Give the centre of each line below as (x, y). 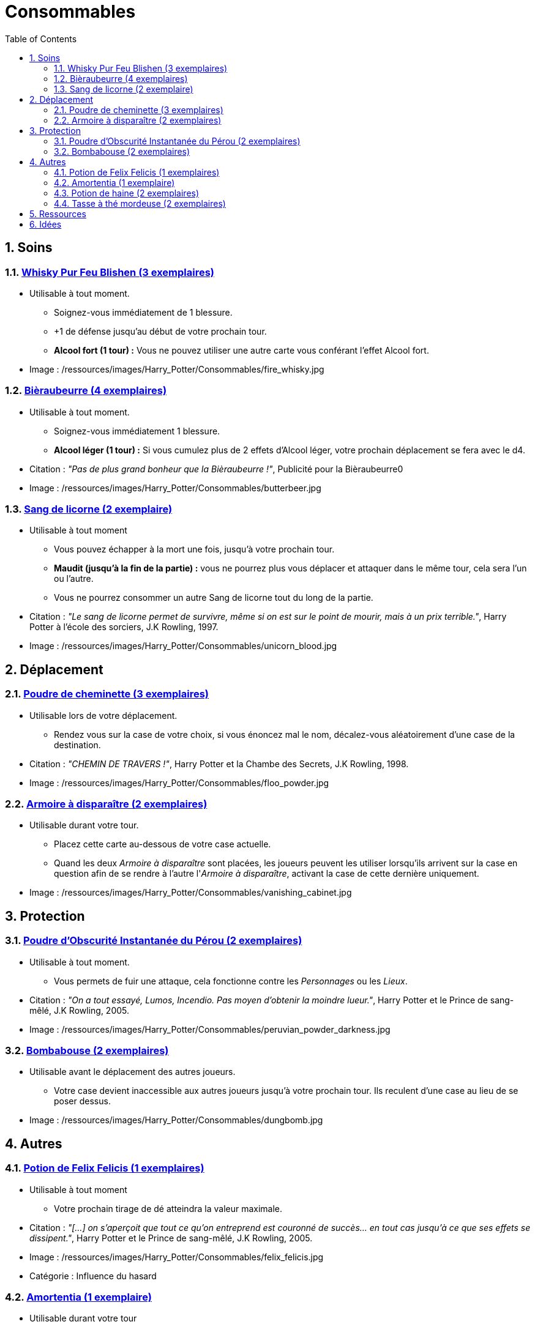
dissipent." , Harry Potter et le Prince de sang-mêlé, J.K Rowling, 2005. (171, 1238)
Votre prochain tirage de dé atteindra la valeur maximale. (168, 1208)
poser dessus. (82, 1101)
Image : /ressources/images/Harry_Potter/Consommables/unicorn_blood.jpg (183, 646)
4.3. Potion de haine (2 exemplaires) (127, 193)
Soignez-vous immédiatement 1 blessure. (137, 431)
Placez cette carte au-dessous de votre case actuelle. (163, 844)
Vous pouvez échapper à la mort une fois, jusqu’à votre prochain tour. (194, 549)
